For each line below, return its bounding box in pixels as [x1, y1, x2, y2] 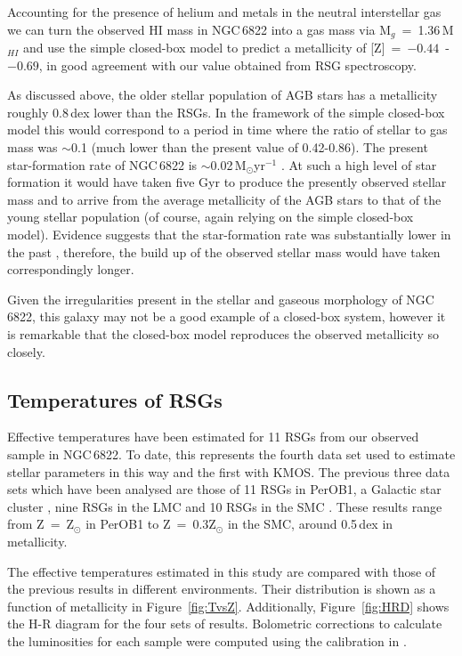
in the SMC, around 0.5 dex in [227, 514, 393, 533]
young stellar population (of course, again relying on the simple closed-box [7, 207, 414, 226]
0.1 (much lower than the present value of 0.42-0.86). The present [71, 138, 428, 157]
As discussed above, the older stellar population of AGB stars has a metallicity [7, 85, 438, 104]
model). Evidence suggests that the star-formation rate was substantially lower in [7, 224, 451, 243]
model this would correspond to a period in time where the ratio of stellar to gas [7, 120, 448, 139]
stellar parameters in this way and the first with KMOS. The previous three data [7, 462, 450, 481]
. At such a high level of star [280, 155, 437, 174]
